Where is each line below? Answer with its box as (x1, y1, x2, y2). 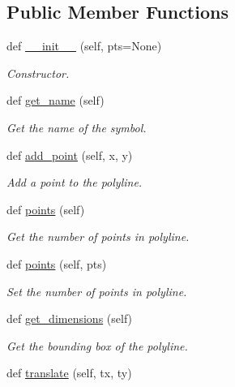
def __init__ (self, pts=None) (6, 37, 162, 54)
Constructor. (6, 64, 70, 81)
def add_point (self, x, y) (6, 146, 133, 163)
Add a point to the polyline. (6, 174, 143, 191)
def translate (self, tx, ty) (6, 364, 132, 381)
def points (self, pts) (6, 255, 107, 272)
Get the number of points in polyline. (6, 228, 190, 245)
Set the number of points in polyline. (6, 282, 187, 299)
